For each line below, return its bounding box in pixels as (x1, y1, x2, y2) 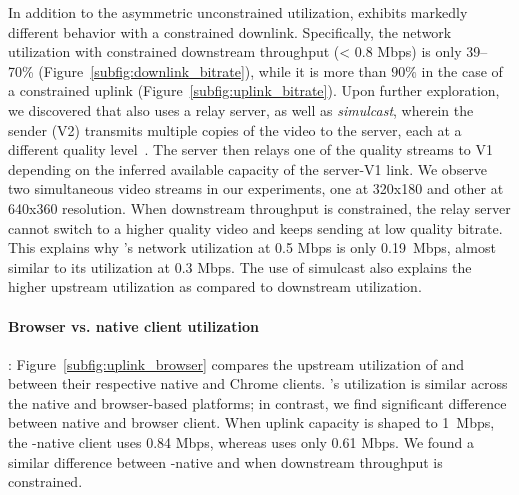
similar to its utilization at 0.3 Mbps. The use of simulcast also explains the (8, 256, 472, 277)
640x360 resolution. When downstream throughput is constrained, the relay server (8, 197, 511, 218)
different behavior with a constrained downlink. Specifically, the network (8, 21, 452, 42)
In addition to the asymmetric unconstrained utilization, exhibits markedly (8, 2, 468, 22)
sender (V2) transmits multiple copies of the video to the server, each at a (8, 119, 462, 140)
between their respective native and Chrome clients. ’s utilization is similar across (8, 373, 508, 394)
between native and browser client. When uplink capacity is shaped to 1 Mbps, (8, 412, 495, 433)
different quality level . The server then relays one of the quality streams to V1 (8, 139, 494, 160)
